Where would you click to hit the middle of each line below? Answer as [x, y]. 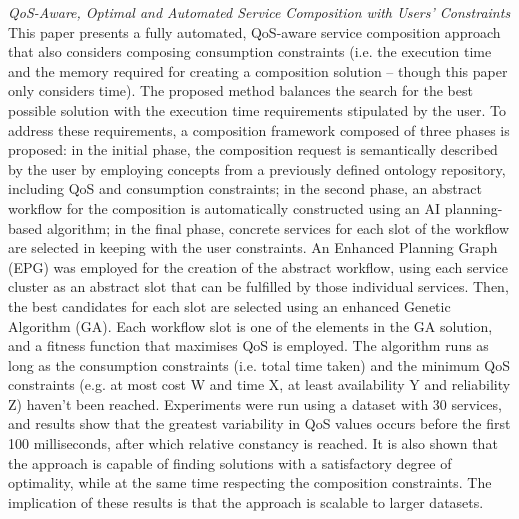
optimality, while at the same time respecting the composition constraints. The [250, 482]
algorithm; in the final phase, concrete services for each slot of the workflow [278, 227]
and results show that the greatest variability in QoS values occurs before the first [259, 423]
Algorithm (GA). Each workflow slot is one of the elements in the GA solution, [250, 325]
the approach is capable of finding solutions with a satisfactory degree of [230, 462]
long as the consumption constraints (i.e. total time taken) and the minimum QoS [259, 364]
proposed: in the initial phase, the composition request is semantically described [253, 149]
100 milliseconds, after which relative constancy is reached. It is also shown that [253, 443]
